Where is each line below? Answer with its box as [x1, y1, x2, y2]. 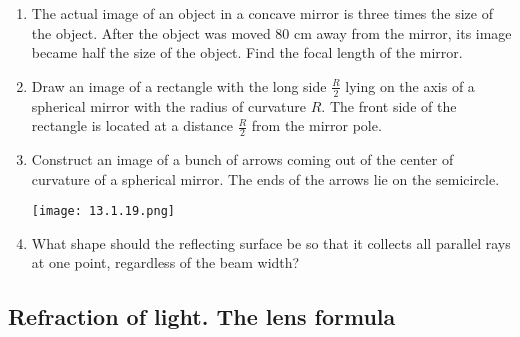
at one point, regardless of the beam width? [31, 252, 300, 273]
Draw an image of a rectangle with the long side [31, 75, 327, 96]
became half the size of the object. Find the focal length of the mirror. [31, 42, 463, 63]
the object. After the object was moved [31, 22, 271, 43]
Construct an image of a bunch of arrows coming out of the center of [31, 149, 454, 170]
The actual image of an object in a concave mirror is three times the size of [31, 3, 493, 23]
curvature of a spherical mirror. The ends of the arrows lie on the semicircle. [31, 168, 500, 189]
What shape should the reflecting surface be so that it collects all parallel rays [31, 232, 511, 253]
